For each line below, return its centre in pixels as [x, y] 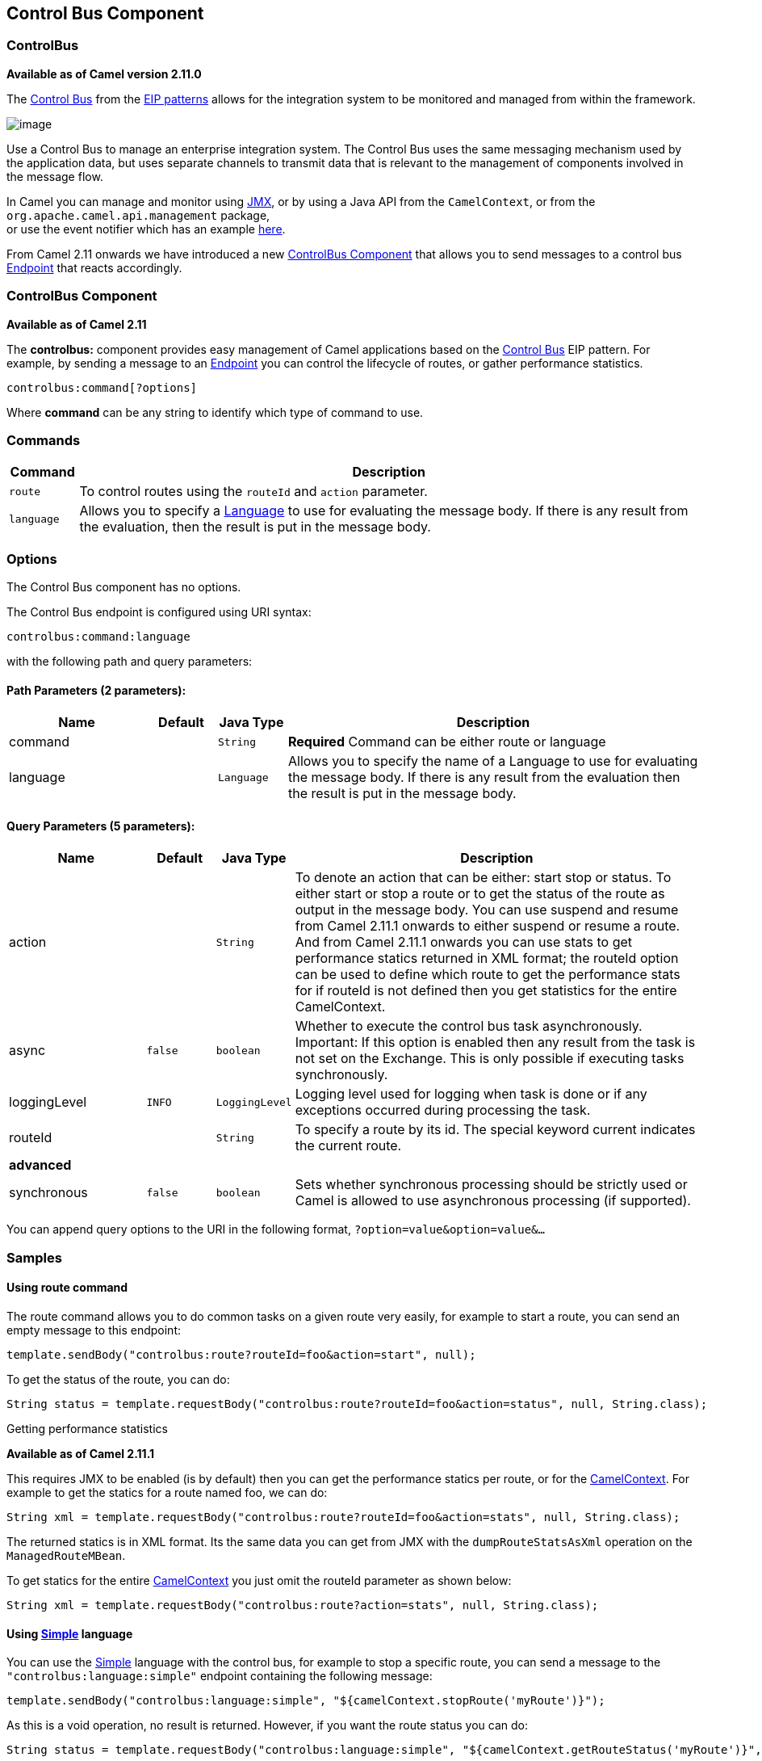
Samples [34, 1257]
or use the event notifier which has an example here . [146, 229]
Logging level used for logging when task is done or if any [471, 1094]
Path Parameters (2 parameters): [96, 690]
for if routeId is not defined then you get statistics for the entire [486, 991]
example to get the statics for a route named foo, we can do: [167, 1493]
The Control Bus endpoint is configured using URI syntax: [159, 612]
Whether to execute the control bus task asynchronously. [469, 1026]
